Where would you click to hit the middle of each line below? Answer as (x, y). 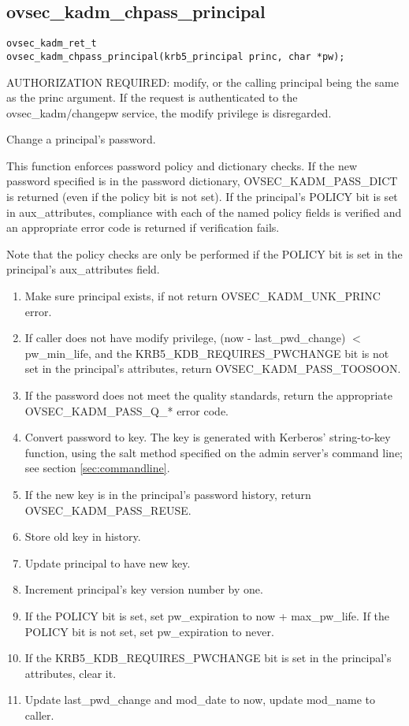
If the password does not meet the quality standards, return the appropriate (208, 395)
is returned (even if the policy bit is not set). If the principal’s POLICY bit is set (202, 197)
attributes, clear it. (71, 673)
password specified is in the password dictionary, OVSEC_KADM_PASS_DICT (202, 181)
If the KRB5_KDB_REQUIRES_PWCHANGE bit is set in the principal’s (208, 658)
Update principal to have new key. (108, 562)
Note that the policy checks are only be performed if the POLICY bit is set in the (204, 253)
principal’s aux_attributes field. (83, 269)
